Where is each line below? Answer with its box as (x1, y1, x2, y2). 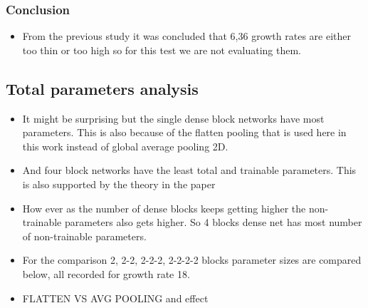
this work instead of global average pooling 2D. (22, 138, 228, 153)
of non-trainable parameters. (22, 228, 147, 243)
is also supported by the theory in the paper (22, 176, 216, 191)
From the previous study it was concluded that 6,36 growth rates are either (22, 29, 351, 43)
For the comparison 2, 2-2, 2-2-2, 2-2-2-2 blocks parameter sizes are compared (22, 252, 362, 267)
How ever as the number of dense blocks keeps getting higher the (22, 200, 306, 215)
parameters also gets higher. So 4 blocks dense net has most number (64, 215, 362, 230)
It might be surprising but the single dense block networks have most (22, 111, 325, 125)
